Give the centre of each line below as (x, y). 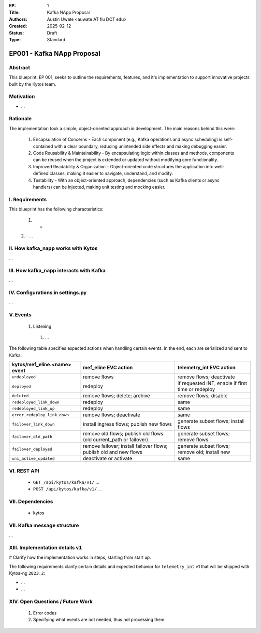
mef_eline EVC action (108, 368)
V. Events (20, 315)
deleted (20, 396)
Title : (14, 13)
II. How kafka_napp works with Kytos (53, 248)
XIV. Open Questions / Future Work (51, 601)
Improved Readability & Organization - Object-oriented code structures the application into (123, 166)
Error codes (45, 613)
